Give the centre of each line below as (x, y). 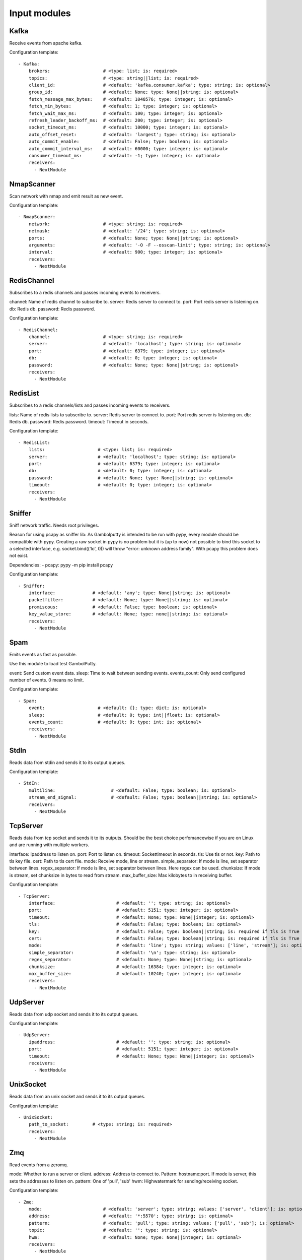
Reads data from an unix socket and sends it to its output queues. (77, 1097)
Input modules (40, 13)
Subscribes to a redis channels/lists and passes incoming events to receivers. (90, 405)
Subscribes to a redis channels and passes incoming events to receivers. (85, 293)
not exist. (19, 556)
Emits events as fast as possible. (43, 654)
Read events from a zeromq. (39, 1165)
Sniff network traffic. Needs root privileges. (54, 525)
